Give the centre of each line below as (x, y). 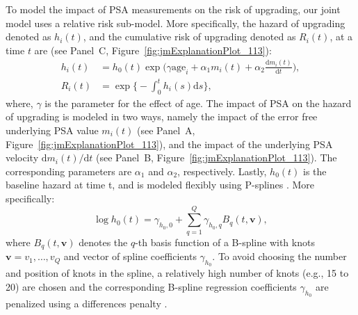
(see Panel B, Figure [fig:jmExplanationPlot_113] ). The (217, 157)
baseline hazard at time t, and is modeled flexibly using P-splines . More (160, 185)
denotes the (103, 242)
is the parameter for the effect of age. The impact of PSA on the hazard (198, 103)
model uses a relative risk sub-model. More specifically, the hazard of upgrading (176, 23)
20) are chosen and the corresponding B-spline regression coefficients (151, 286)
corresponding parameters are (69, 171)
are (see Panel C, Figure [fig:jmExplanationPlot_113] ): (153, 50)
